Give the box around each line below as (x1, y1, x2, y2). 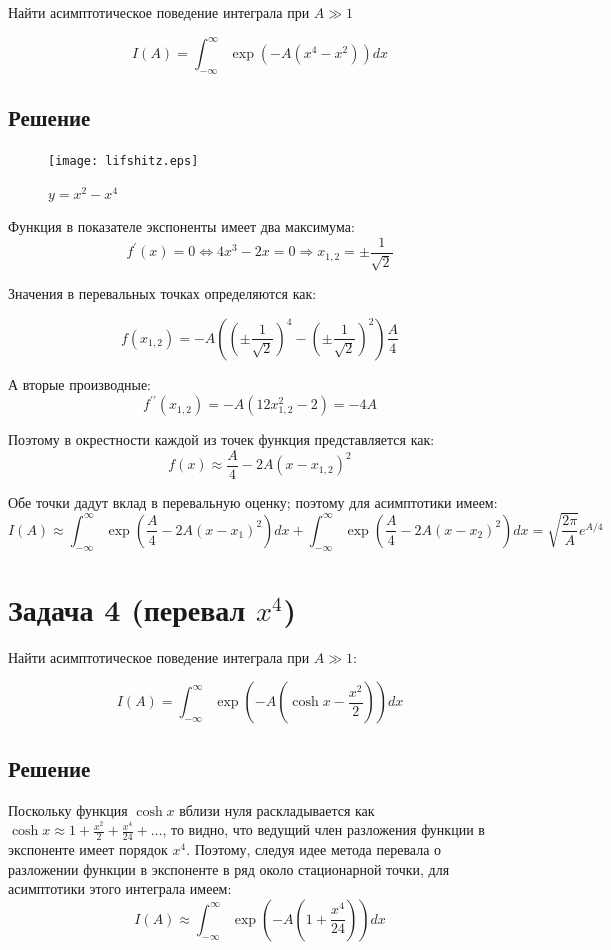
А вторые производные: (8, 373, 152, 394)
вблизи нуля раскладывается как (179, 799, 375, 820)
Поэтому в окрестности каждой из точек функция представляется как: (8, 429, 435, 450)
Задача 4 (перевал (8, 588, 246, 629)
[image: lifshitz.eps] (48, 154, 199, 169)
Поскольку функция (8, 799, 128, 820)
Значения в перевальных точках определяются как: (8, 283, 317, 304)
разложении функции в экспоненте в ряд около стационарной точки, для (8, 858, 450, 879)
